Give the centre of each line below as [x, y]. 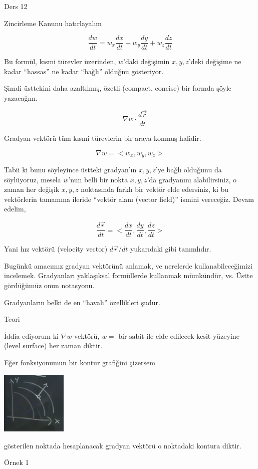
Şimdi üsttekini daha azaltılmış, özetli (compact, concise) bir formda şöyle [118, 88]
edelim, [15, 209]
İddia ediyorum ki [31, 335]
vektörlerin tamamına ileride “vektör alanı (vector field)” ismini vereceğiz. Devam [129, 199]
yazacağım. [21, 98]
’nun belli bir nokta [98, 179]
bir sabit [131, 336]
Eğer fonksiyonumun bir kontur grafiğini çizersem [80, 362]
